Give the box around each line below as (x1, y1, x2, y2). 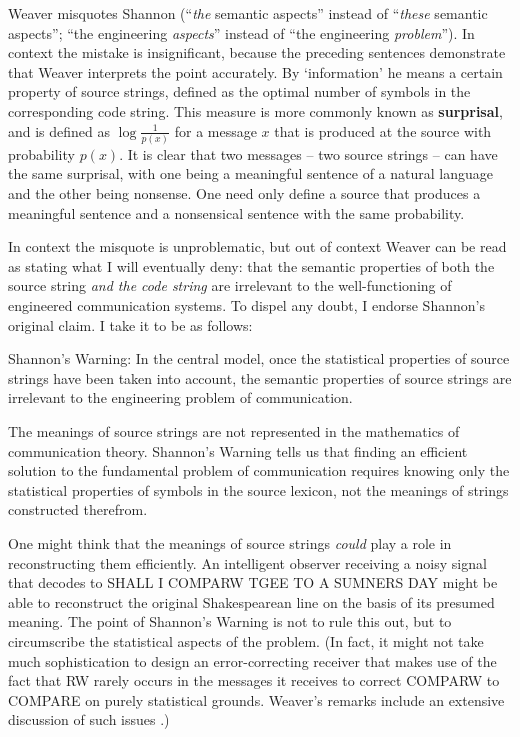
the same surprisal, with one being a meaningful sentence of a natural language (8, 163, 493, 184)
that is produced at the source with (274, 120, 492, 141)
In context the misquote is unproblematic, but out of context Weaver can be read (8, 236, 507, 257)
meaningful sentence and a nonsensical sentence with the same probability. (8, 202, 465, 223)
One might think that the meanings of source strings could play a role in (8, 532, 452, 553)
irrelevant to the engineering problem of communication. (8, 387, 353, 408)
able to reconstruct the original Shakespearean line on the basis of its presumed (8, 591, 495, 612)
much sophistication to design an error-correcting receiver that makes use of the (8, 650, 497, 671)
